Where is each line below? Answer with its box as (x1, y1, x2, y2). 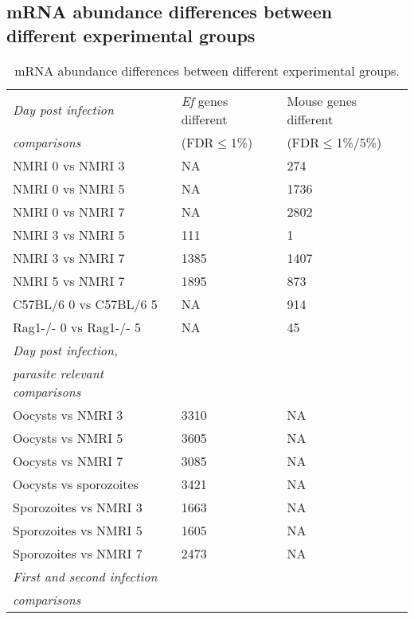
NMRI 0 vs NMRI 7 (13, 202, 125, 221)
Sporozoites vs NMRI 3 (13, 497, 143, 516)
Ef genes (181, 91, 228, 110)
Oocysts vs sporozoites (13, 474, 139, 493)
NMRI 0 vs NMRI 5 (13, 178, 125, 198)
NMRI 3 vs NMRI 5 (13, 225, 125, 244)
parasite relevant (13, 363, 104, 382)
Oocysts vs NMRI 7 (13, 451, 123, 470)
